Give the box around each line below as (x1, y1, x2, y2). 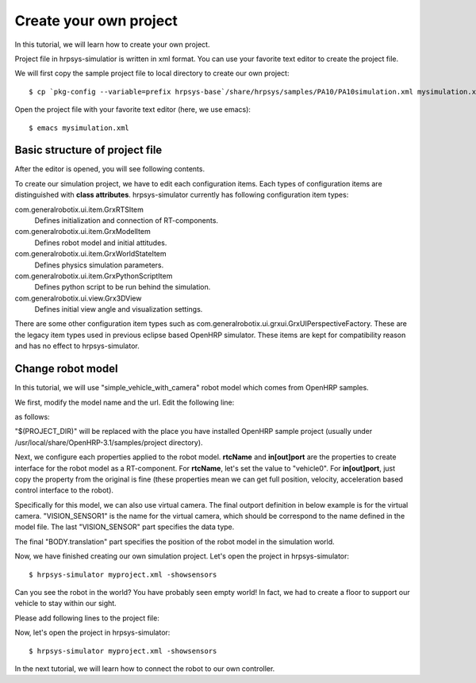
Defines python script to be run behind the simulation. (34, 282, 211, 292)
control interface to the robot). (14, 485, 114, 495)
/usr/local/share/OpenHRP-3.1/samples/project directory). (14, 437, 203, 447)
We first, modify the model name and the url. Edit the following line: (14, 397, 235, 407)
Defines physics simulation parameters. (34, 260, 164, 270)
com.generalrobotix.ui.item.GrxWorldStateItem (14, 249, 167, 259)
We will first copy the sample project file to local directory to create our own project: (14, 68, 290, 79)
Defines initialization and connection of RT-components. (34, 215, 218, 225)
